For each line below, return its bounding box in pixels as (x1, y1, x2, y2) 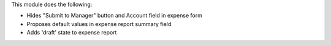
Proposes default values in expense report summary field (26, 20, 172, 27)
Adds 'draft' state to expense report (26, 29, 117, 36)
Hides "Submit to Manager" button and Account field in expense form (26, 12, 202, 19)
